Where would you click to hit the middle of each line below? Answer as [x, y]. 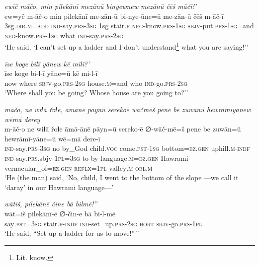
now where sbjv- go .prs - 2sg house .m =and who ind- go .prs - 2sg [96, 83]
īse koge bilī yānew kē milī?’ [47, 63]
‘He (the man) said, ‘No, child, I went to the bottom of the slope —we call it [122, 177]
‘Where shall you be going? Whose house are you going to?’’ [96, 93]
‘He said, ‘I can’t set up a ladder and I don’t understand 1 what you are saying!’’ [127, 46]
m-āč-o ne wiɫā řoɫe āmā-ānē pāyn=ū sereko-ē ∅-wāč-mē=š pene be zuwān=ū [123, 129]
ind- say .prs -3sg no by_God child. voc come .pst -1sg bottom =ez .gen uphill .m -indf [127, 148]
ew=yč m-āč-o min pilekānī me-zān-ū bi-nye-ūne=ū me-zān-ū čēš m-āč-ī [114, 16]
